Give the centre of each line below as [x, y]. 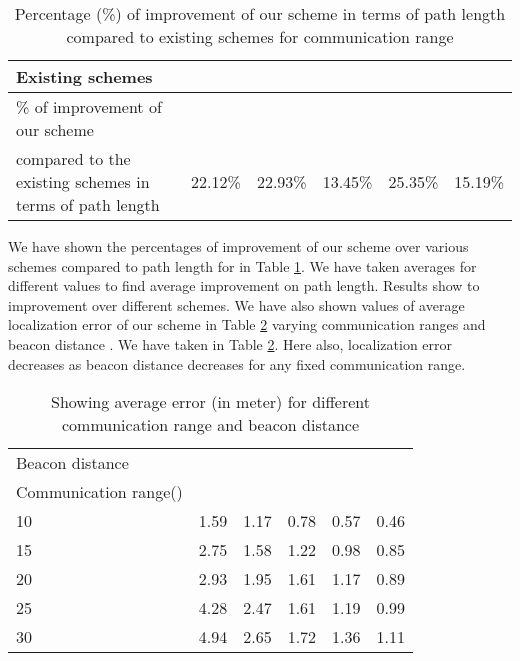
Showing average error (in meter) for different [210, 402]
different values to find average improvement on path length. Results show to [244, 285]
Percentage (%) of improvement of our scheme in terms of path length [260, 13]
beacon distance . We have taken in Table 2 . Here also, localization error [230, 343]
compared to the [73, 158]
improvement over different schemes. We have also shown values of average [236, 304]
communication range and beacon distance [210, 425]
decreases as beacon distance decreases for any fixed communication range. [237, 363]
